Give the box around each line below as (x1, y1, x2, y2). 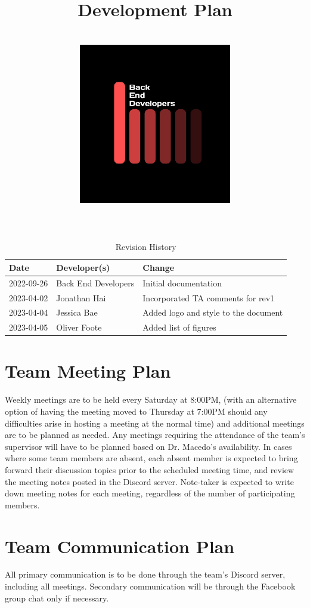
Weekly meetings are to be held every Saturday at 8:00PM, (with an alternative (5, 393, 297, 406)
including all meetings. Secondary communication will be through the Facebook (5, 580, 296, 592)
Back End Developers (56, 276, 135, 289)
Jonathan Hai (56, 291, 106, 304)
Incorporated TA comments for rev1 (142, 291, 275, 304)
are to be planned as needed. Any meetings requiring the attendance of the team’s (5, 428, 305, 441)
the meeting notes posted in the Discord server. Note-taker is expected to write (5, 475, 294, 487)
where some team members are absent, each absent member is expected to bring (5, 452, 298, 464)
